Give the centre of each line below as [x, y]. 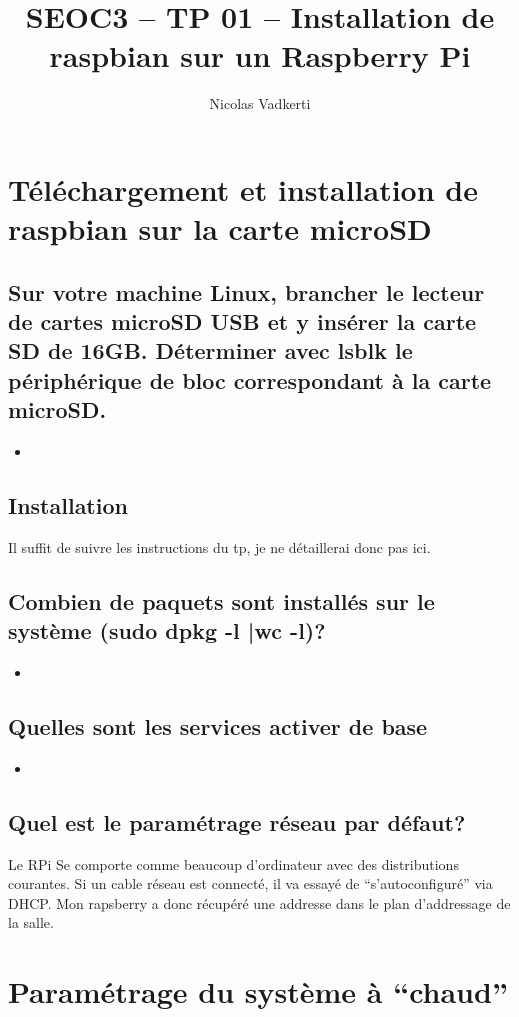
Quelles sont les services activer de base [218, 726]
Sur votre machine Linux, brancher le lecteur [246, 291]
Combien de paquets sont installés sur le [221, 600]
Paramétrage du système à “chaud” [258, 991]
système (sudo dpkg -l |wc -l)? [167, 630]
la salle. [31, 922]
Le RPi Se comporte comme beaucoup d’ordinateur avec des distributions [233, 863]
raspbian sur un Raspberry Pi [260, 55]
